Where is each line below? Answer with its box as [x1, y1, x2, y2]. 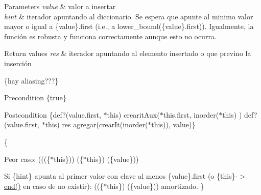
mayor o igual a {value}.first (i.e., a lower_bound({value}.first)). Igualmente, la [4, 21, 254, 32]
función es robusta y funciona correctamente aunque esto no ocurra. [4, 31, 217, 41]
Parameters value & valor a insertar [4, 1, 116, 11]
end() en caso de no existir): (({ [4, 180, 104, 191]
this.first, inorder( [163, 109, 219, 120]
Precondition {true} [4, 92, 66, 103]
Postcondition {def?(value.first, [4, 109, 101, 120]
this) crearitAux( [107, 109, 160, 120]
